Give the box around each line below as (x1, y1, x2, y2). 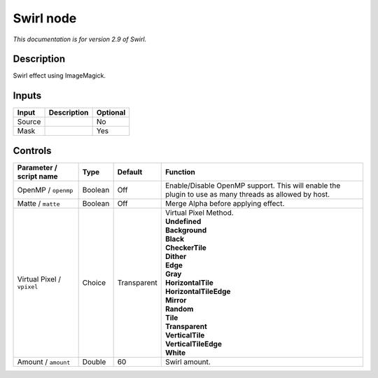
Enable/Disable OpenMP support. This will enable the (164, 181, 341, 190)
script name (17, 171, 59, 181)
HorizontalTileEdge (164, 286, 231, 296)
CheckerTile (164, 242, 206, 252)
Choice (82, 277, 106, 287)
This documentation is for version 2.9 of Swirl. (13, 35, 147, 43)
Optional (96, 108, 126, 118)
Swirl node (13, 10, 77, 26)
